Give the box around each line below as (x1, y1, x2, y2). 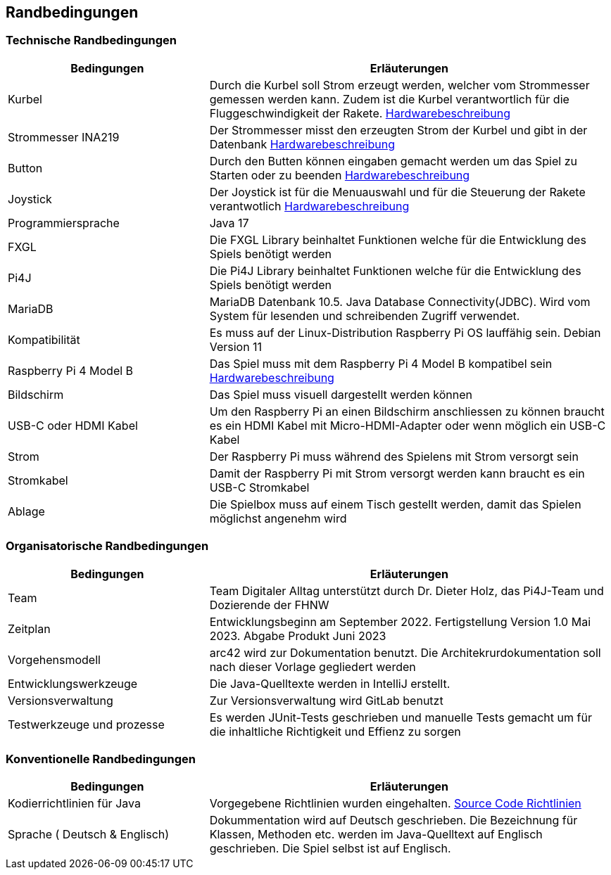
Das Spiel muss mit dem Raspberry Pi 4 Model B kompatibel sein (209, 356, 553, 371)
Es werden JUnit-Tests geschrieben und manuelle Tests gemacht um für (209, 710, 592, 724)
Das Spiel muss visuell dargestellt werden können (209, 387, 472, 402)
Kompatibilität (8, 332, 80, 347)
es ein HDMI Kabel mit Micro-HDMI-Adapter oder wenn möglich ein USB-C (209, 418, 606, 433)
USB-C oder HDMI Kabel (8, 418, 138, 433)
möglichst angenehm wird (209, 511, 347, 525)
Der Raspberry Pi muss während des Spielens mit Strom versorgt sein (209, 449, 579, 464)
